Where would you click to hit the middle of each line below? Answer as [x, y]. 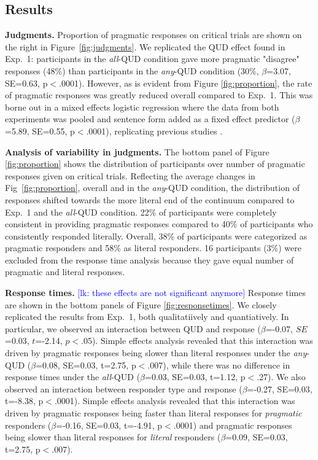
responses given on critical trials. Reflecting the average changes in [130, 175]
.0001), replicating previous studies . [154, 131]
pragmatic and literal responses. [65, 272]
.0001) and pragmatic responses [233, 425]
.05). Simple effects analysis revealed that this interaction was [197, 341]
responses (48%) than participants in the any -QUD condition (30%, [132, 70]
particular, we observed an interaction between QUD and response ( [133, 328]
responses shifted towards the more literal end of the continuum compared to [150, 199]
